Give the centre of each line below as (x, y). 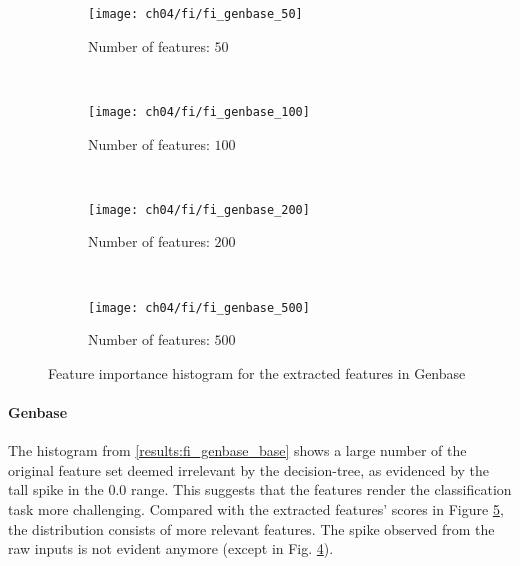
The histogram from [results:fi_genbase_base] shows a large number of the (237, 450)
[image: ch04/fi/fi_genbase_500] (199, 307)
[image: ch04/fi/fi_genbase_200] (199, 209)
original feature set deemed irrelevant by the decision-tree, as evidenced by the (249, 469)
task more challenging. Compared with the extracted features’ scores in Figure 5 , (256, 508)
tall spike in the (56, 489)
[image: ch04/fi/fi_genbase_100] (199, 111)
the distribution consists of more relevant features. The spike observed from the (251, 528)
